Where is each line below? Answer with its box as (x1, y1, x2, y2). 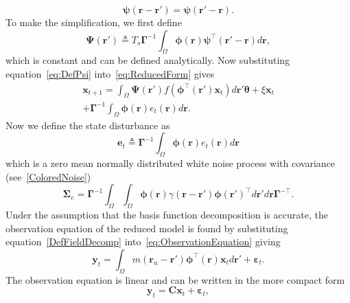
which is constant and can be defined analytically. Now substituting (5, 53, 290, 67)
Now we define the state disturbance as (5, 117, 170, 132)
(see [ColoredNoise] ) (5, 169, 91, 183)
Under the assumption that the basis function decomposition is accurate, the (5, 207, 328, 222)
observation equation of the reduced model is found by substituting (5, 221, 288, 235)
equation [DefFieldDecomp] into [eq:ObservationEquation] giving (5, 234, 281, 249)
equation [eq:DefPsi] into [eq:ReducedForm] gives (5, 66, 215, 80)
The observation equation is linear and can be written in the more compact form (5, 272, 345, 287)
